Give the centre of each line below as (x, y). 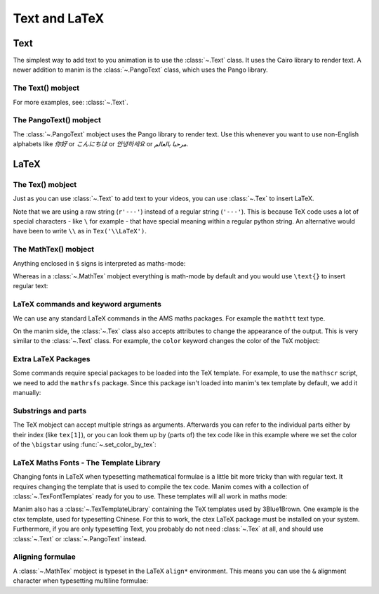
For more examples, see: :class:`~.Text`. (71, 102)
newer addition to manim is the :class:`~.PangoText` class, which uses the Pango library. (140, 70)
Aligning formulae (45, 557)
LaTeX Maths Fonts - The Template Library (87, 463)
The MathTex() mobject (54, 250)
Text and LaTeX (59, 18)
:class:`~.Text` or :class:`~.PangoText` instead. (80, 538)
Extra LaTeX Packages (52, 359)
